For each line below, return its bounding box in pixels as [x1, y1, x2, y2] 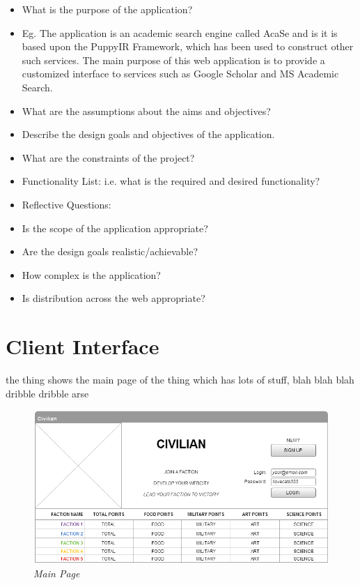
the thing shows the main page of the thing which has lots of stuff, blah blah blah [6, 372, 354, 387]
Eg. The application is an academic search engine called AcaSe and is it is [22, 25, 338, 40]
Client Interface [6, 332, 159, 360]
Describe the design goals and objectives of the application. [22, 127, 275, 142]
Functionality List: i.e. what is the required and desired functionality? [22, 174, 320, 188]
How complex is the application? [22, 267, 161, 282]
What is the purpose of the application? [22, 2, 193, 16]
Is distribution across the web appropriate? [22, 291, 205, 305]
